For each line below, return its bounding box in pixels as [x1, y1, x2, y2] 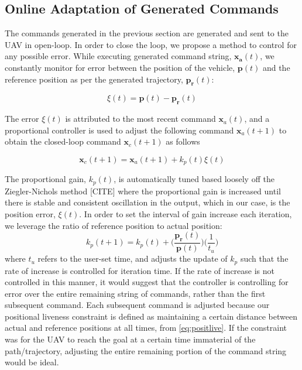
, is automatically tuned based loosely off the [114, 173, 274, 185]
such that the [240, 252, 289, 265]
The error [5, 112, 39, 125]
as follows [166, 135, 200, 148]
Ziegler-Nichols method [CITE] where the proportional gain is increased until [5, 184, 281, 197]
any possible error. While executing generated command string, [5, 50, 232, 62]
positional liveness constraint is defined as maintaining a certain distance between [5, 310, 297, 322]
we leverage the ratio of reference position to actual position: [5, 219, 222, 231]
